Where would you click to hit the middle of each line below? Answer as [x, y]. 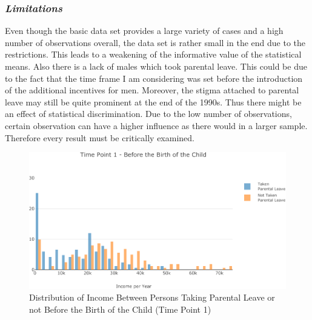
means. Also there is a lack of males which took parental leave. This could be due [156, 66]
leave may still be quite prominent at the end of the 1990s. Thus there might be [153, 102]
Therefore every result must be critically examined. [100, 137]
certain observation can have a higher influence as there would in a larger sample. [156, 125]
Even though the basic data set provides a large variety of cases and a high [144, 31]
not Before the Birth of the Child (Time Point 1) [120, 309]
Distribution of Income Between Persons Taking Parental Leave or [152, 297]
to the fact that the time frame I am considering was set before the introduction [154, 78]
